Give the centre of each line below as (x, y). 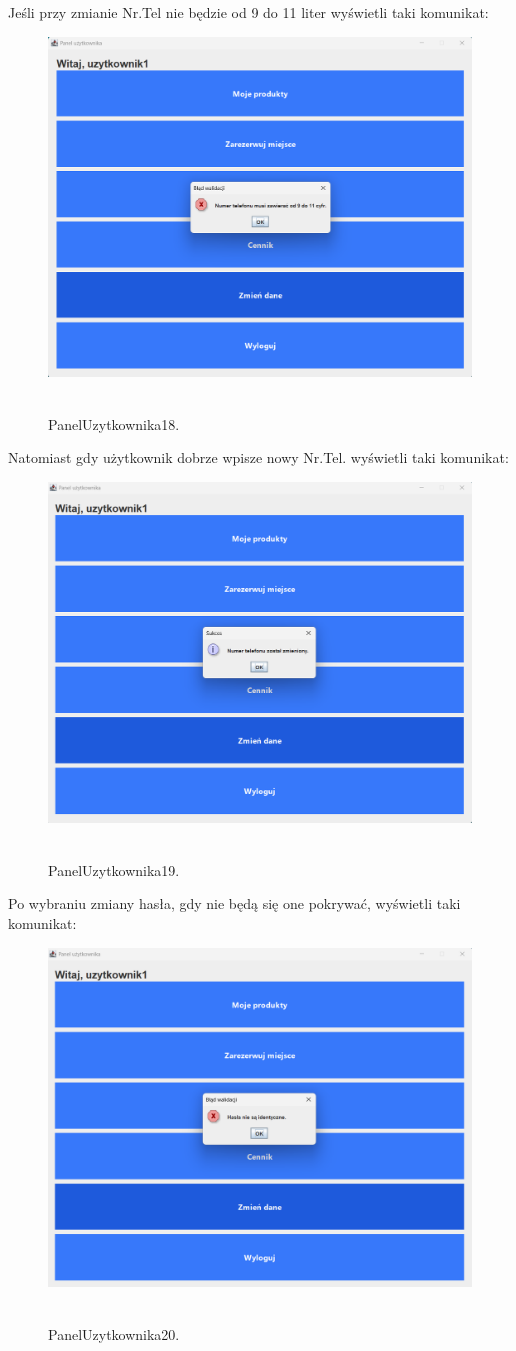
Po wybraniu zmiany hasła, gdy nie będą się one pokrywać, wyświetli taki (234, 903)
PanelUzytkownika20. (114, 1334)
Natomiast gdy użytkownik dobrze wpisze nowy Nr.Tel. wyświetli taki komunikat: (258, 457)
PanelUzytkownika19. (114, 869)
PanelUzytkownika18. (114, 423)
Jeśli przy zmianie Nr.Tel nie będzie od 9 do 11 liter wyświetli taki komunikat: (248, 12)
